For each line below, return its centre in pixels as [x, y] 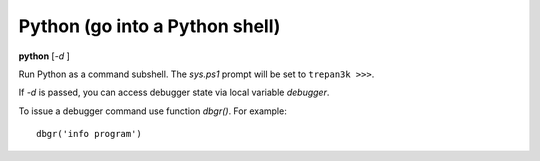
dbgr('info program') [89, 134]
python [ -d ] [44, 56]
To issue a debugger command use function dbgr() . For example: [152, 111]
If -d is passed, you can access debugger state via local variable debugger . [174, 92]
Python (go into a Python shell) [149, 26]
